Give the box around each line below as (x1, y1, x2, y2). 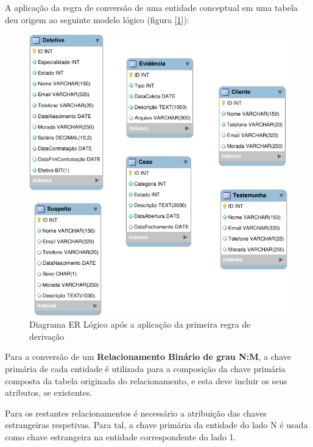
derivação (29, 329, 65, 342)
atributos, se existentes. (5, 386, 93, 399)
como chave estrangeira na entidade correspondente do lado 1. (5, 431, 236, 443)
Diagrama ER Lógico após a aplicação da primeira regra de (29, 318, 251, 331)
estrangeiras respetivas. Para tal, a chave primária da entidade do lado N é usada (5, 418, 308, 431)
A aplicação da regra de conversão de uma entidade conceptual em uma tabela (5, 1, 298, 13)
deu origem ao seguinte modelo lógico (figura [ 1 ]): (5, 13, 189, 26)
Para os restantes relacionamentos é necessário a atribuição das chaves (5, 406, 267, 419)
